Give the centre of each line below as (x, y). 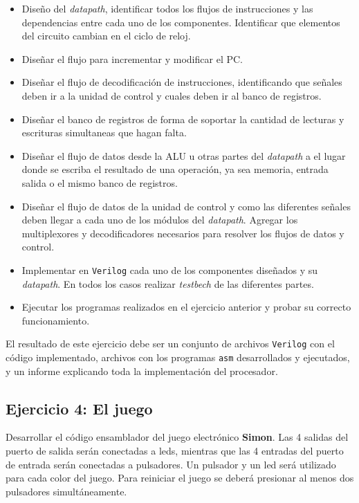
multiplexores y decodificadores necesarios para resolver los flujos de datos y (183, 233)
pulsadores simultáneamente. (66, 491)
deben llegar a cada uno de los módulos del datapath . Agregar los (160, 220)
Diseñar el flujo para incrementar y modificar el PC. (132, 58)
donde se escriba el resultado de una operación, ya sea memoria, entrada (175, 169)
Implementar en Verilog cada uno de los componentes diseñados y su (170, 269)
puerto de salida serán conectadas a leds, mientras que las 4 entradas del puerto (175, 451)
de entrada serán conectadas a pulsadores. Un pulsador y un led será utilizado (171, 464)
